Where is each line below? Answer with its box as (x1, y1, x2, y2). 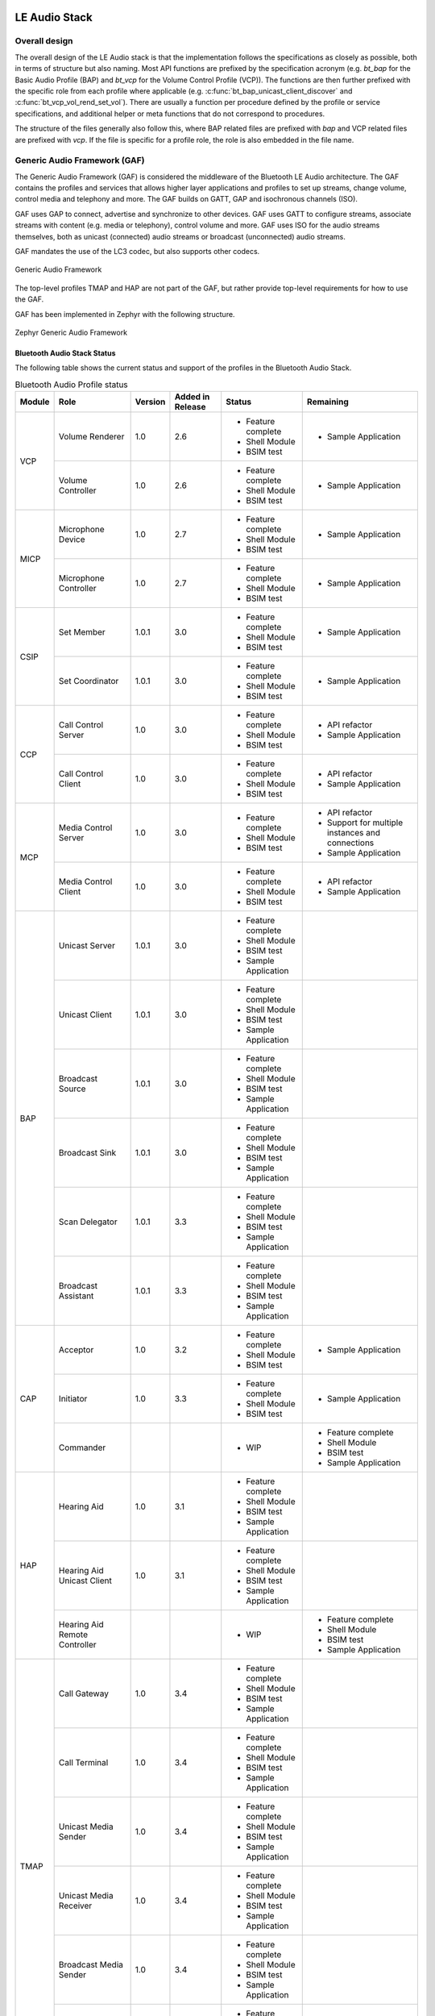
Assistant (58, 1290, 94, 1302)
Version (135, 396, 166, 407)
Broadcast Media (58, 1960, 124, 1971)
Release (174, 402, 206, 413)
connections (326, 837, 375, 848)
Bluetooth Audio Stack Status (14, 348, 116, 358)
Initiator (58, 1393, 88, 1405)
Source (58, 1083, 86, 1094)
